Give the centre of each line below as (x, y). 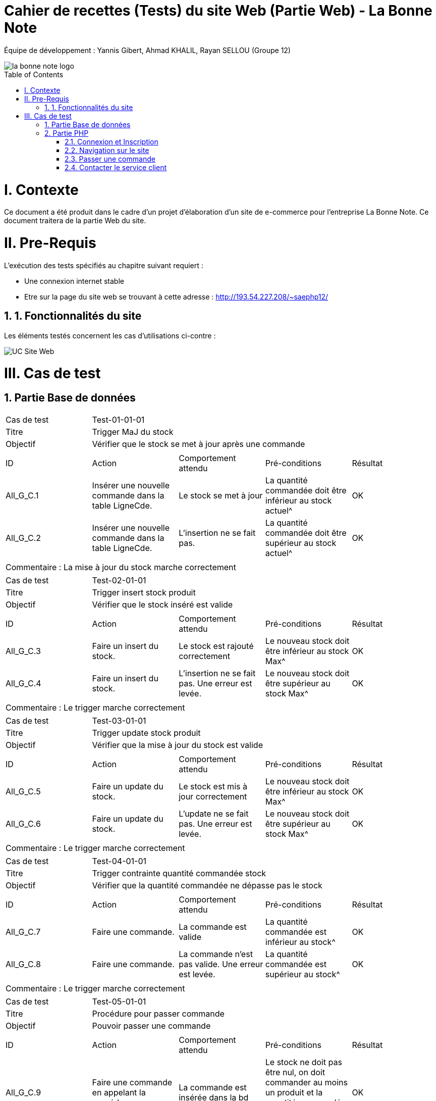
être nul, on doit (295, 1072)
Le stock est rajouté (216, 646)
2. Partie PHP (67, 133)
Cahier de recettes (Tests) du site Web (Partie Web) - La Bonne (218, 11)
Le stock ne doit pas (304, 1062)
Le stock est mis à (213, 786)
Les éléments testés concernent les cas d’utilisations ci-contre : (110, 335)
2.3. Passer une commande (110, 159)
